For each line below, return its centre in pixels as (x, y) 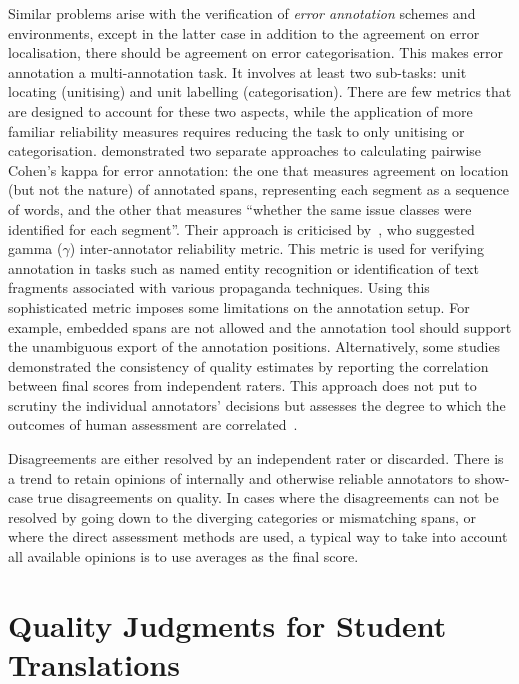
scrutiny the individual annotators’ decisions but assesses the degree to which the (257, 404)
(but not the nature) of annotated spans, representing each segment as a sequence (259, 189)
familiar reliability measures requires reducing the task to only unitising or (236, 130)
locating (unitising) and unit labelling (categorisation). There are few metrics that (260, 91)
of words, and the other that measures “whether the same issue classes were (240, 208)
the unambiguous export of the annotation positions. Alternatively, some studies (254, 346)
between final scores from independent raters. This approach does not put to (242, 385)
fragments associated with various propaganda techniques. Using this (219, 287)
